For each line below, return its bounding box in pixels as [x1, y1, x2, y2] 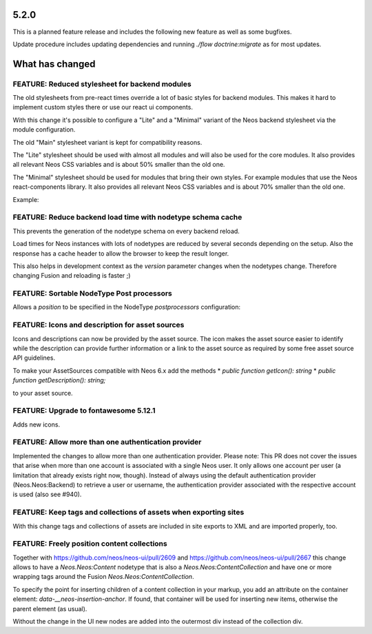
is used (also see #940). [12, 490, 82, 499]
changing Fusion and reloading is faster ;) [12, 272, 131, 280]
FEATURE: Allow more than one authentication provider [12, 438, 202, 447]
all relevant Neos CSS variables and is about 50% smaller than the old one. [12, 161, 225, 169]
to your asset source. [12, 389, 73, 397]
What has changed [12, 58, 96, 70]
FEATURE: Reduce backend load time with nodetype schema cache [12, 212, 242, 222]
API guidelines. [12, 354, 55, 362]
